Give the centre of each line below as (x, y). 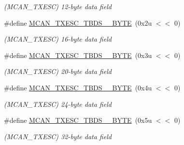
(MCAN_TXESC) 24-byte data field (58, 104)
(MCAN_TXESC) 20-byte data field (58, 71)
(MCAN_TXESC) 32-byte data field (58, 136)
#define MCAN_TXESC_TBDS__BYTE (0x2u (78, 22)
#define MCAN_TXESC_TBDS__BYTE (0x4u (78, 87)
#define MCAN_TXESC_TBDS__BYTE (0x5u (78, 120)
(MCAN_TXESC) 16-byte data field (58, 39)
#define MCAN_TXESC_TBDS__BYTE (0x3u (78, 55)
